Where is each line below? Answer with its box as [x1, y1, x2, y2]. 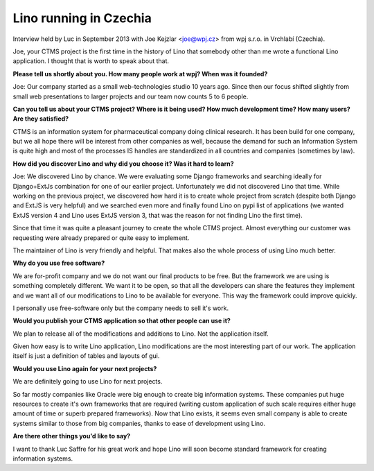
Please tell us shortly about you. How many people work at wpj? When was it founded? [12, 69, 268, 78]
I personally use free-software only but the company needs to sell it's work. [12, 304, 229, 312]
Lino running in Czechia [12, 10, 152, 26]
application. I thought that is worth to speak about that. [12, 57, 170, 65]
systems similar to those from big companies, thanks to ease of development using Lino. [12, 419, 266, 427]
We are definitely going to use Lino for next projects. [12, 377, 163, 386]
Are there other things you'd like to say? [12, 432, 131, 440]
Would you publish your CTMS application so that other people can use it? [12, 316, 231, 325]
